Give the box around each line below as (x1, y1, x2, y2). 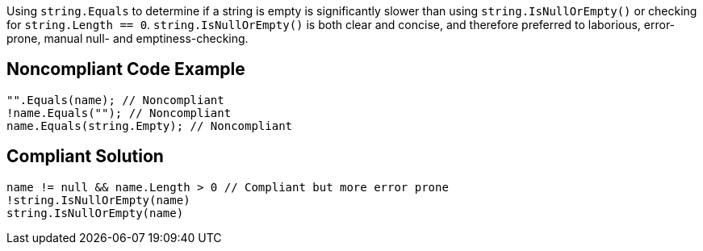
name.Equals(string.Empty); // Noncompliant (6, 119, 293, 132)
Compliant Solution (6, 146, 164, 167)
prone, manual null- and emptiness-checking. (6, 31, 249, 45)
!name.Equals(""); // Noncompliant (6, 106, 232, 119)
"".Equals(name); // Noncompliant (6, 93, 224, 107)
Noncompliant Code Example (6, 59, 245, 80)
